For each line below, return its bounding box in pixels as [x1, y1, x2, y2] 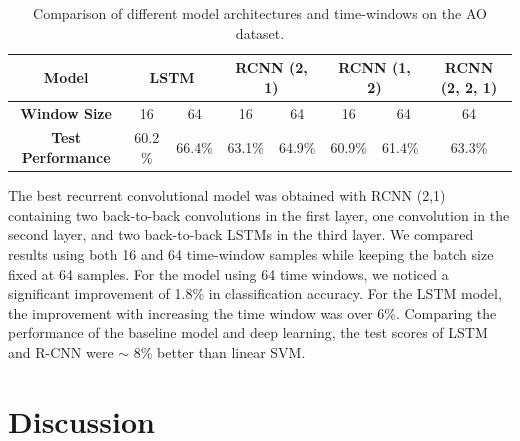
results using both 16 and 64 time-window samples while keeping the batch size [8, 243, 494, 264]
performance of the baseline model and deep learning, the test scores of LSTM [8, 322, 488, 343]
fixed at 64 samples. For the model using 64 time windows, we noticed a [8, 263, 449, 284]
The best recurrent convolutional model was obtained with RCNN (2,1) [8, 185, 446, 206]
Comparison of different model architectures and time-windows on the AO [33, 3, 487, 23]
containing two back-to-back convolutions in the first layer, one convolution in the [8, 204, 510, 225]
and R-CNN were [8, 341, 114, 362]
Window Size [20, 102, 112, 123]
